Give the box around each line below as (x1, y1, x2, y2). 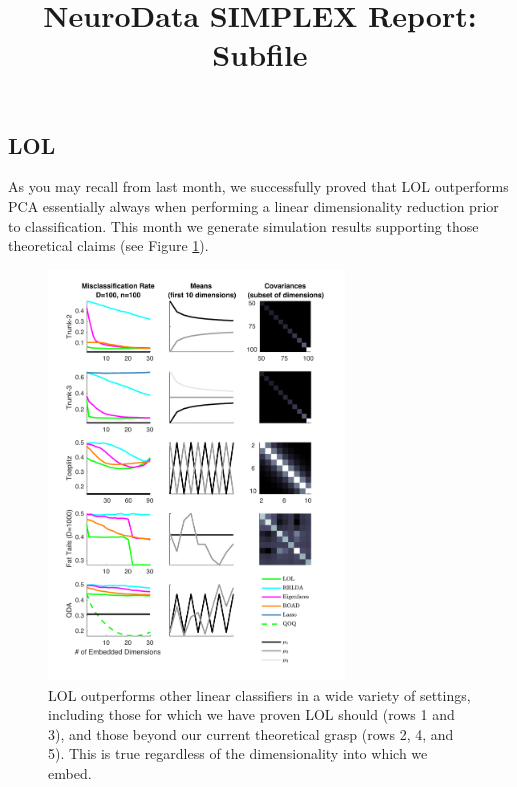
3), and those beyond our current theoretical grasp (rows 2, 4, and (48, 723, 454, 744)
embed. (48, 762, 92, 783)
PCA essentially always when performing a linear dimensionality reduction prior (8, 195, 499, 216)
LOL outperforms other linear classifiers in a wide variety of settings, (48, 684, 471, 705)
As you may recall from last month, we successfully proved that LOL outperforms (8, 176, 509, 197)
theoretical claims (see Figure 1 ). (8, 235, 209, 256)
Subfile (212, 34, 308, 75)
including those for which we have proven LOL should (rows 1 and (48, 704, 455, 725)
